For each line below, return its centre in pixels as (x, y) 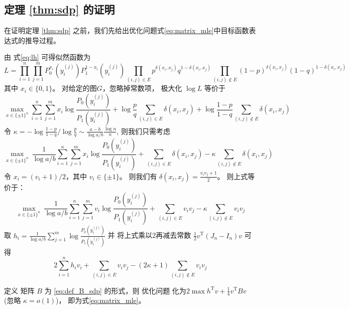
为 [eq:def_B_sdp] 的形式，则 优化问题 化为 (115, 290)
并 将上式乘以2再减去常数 (149, 235)
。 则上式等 (236, 176)
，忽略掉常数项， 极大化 (142, 88)
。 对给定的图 (75, 88)
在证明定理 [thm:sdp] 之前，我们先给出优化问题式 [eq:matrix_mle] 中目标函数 (127, 30)
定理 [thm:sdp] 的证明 (60, 9)
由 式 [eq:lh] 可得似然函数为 (47, 57)
